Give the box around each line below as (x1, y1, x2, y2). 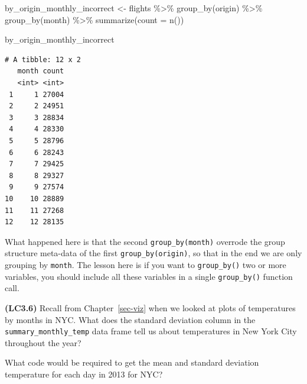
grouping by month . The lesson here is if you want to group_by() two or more (5, 259, 286, 270)
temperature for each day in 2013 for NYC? (5, 367, 163, 380)
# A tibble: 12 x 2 (5, 55, 81, 64)
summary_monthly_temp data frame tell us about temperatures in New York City (5, 325, 297, 337)
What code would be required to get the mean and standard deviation (5, 356, 259, 369)
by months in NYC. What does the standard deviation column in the (5, 313, 256, 325)
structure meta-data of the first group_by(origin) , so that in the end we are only (5, 247, 302, 259)
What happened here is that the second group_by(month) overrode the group (5, 235, 285, 247)
